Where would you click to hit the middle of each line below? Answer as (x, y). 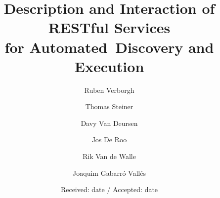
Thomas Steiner (109, 106)
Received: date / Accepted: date (109, 189)
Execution (109, 66)
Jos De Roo (109, 139)
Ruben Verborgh (109, 90)
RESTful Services (109, 27)
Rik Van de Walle (109, 156)
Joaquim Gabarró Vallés (109, 173)
